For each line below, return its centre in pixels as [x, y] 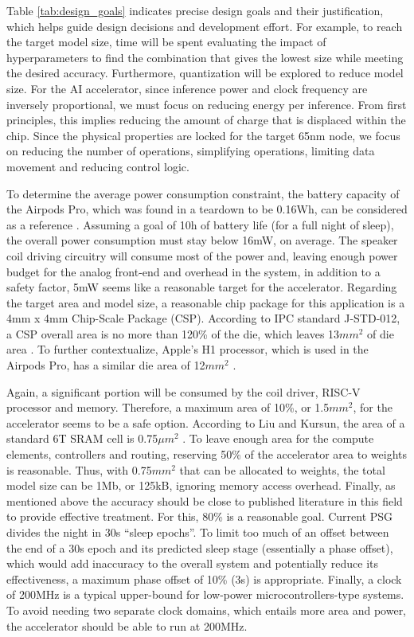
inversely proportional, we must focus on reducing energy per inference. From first [207, 104]
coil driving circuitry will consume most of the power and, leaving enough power [202, 255]
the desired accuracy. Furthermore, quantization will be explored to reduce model [205, 73]
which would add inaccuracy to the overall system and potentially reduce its [193, 563]
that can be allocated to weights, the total [282, 469]
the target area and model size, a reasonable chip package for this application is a [206, 302]
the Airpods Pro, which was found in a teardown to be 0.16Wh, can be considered [207, 209]
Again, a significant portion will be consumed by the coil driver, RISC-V [184, 391]
